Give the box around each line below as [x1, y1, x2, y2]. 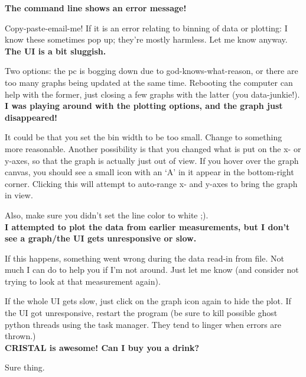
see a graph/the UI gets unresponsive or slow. [5, 232, 197, 244]
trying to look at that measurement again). [5, 275, 161, 287]
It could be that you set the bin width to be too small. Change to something [5, 131, 282, 143]
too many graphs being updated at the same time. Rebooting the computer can [5, 76, 293, 88]
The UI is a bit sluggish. [5, 44, 106, 57]
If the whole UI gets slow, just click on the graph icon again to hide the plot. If [5, 295, 291, 307]
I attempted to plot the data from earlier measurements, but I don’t [5, 220, 290, 233]
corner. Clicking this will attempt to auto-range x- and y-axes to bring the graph [5, 177, 298, 189]
